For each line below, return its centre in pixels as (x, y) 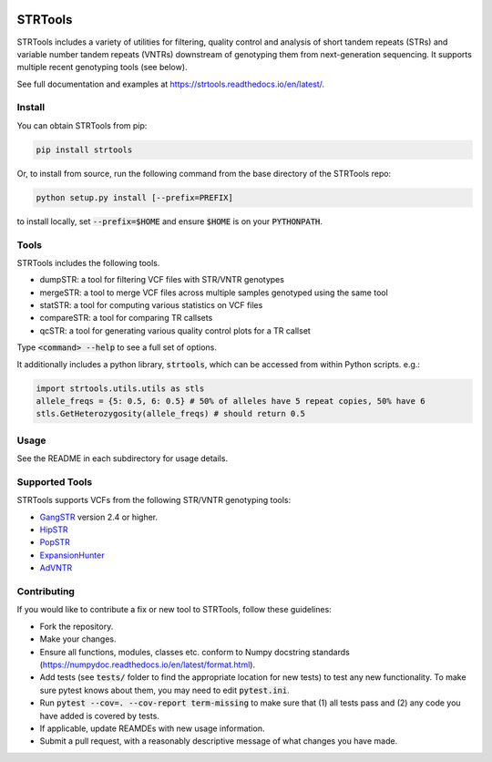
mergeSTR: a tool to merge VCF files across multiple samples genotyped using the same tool (214, 293)
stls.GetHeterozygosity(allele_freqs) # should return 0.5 (170, 414)
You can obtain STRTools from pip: (82, 125)
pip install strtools (84, 149)
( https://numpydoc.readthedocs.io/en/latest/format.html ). (147, 664)
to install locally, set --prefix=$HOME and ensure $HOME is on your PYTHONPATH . (170, 221)
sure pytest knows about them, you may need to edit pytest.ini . (165, 690)
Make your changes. (78, 639)
